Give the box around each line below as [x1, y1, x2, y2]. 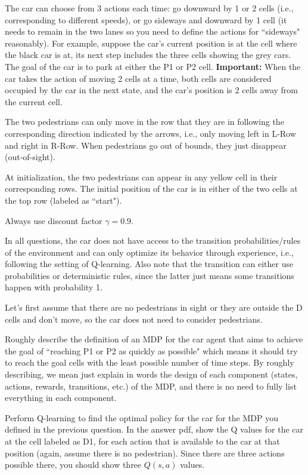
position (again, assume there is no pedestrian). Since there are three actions [5, 446, 285, 459]
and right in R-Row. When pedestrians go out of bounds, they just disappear [5, 139, 287, 151]
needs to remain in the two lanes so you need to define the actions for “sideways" [5, 25, 300, 38]
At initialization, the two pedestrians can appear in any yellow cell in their [5, 170, 278, 183]
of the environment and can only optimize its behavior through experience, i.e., [5, 246, 294, 258]
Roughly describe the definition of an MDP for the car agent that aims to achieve [5, 333, 303, 345]
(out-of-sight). [5, 151, 55, 163]
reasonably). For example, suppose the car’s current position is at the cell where [5, 36, 297, 49]
